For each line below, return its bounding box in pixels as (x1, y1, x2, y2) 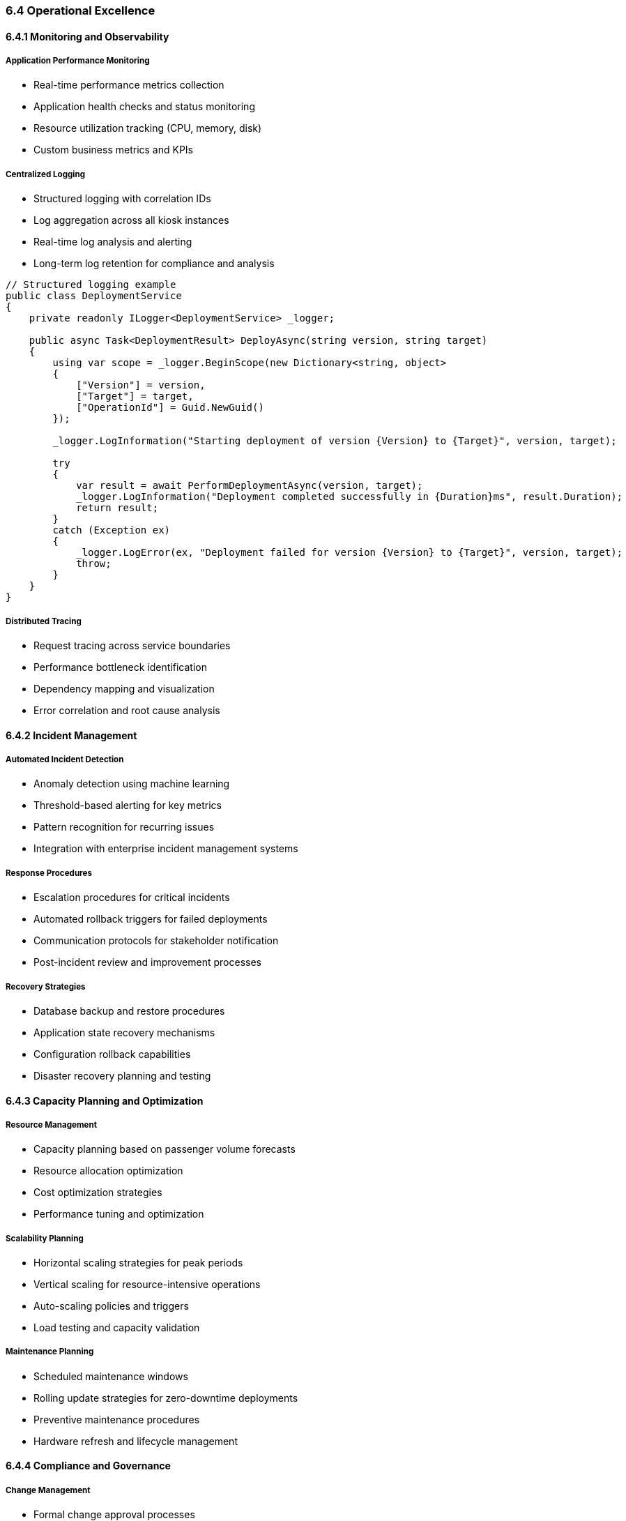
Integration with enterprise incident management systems (33, 842, 298, 855)
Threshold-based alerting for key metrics (33, 799, 222, 812)
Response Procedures (6, 868, 92, 878)
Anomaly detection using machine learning (33, 778, 230, 790)
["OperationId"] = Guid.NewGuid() (76, 402, 264, 414)
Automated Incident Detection (6, 754, 124, 764)
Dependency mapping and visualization (33, 682, 215, 695)
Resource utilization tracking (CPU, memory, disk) (33, 122, 262, 135)
